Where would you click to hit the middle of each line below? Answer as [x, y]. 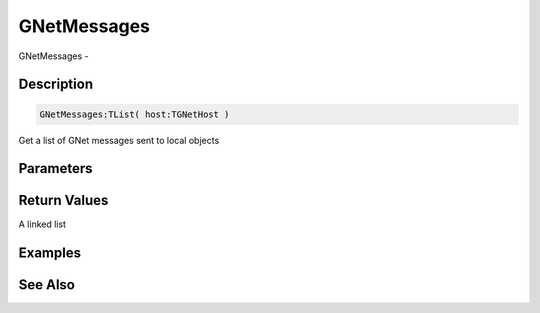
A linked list [42, 224]
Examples [50, 253]
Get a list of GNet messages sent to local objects [119, 140]
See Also [46, 285]
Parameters [55, 168]
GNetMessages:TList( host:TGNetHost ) [134, 114]
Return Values [63, 200]
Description [56, 84]
